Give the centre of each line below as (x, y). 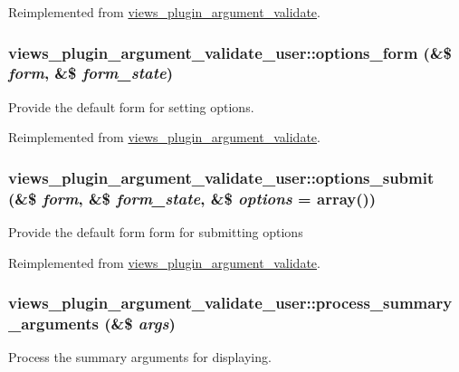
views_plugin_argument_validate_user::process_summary (230, 303)
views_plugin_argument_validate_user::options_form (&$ (230, 52)
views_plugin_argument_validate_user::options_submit (221, 177)
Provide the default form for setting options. (131, 106)
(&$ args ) (140, 324)
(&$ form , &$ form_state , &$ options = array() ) (192, 198)
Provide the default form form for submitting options (156, 232)
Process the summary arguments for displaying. (140, 357)
